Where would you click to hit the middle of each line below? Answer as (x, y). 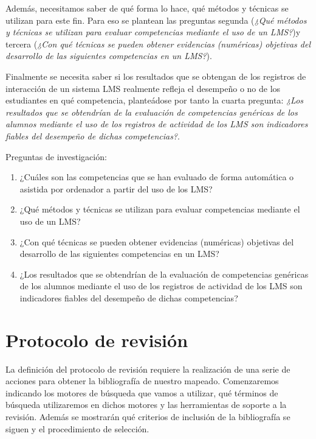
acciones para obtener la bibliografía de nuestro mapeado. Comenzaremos (142, 381)
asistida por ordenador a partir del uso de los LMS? (116, 188)
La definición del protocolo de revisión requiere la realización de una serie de (148, 369)
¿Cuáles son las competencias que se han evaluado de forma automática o (157, 177)
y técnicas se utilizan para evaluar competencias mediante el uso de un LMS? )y (153, 32)
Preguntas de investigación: (56, 156)
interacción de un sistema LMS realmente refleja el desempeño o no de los (143, 88)
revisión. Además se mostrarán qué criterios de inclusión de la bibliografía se (148, 416)
